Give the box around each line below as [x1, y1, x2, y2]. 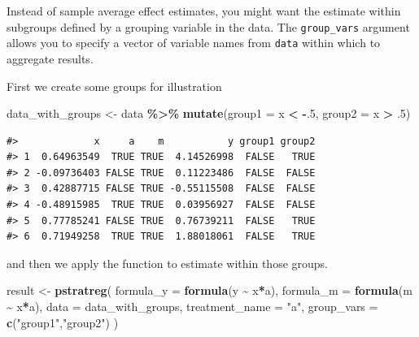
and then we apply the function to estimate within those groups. [7, 254, 329, 271]
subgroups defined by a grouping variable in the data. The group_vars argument [7, 18, 410, 35]
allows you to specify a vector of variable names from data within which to [7, 34, 381, 51]
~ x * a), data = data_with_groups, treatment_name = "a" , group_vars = [7, 298, 378, 315]
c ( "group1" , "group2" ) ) [7, 313, 119, 331]
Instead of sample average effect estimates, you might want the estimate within [7, 2, 401, 19]
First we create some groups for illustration [7, 77, 222, 94]
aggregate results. [7, 50, 94, 67]
